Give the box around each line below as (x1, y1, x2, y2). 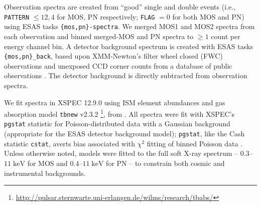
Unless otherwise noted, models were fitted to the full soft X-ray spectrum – (4, 148, 238, 158)
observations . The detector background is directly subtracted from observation (4, 70, 247, 81)
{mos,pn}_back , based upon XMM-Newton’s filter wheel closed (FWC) (4, 51, 223, 61)
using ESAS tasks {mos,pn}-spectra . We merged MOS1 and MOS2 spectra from (4, 21, 255, 32)
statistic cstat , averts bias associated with (4, 138, 136, 148)
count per (211, 31, 240, 41)
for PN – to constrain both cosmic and (106, 158, 225, 168)
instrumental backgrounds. (4, 167, 86, 178)
